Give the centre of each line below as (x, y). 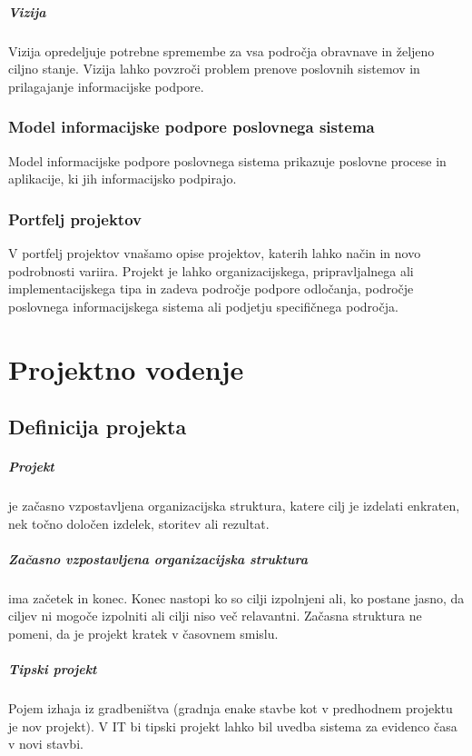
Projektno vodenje (126, 368)
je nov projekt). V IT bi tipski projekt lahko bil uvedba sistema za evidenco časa (233, 726)
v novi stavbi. (46, 744)
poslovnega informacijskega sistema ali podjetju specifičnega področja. (203, 306)
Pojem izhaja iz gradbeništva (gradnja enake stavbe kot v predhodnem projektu (231, 708)
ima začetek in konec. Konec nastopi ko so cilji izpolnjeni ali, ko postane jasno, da (236, 597)
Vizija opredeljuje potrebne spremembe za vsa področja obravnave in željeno (221, 50)
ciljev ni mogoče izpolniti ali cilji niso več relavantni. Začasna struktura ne (215, 616)
